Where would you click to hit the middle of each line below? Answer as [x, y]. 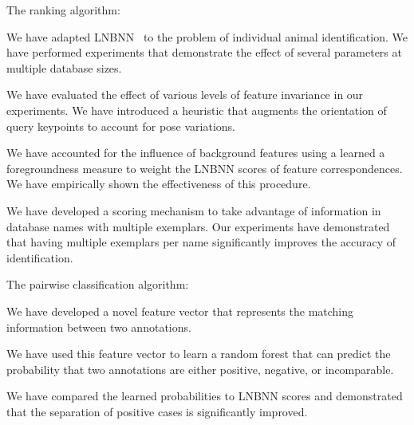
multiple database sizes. [64, 67]
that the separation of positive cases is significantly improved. [157, 411]
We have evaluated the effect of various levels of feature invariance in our [185, 94]
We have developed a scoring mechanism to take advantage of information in [194, 210]
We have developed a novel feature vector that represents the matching [180, 311]
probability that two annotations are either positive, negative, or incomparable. [200, 369]
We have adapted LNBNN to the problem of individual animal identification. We [207, 36]
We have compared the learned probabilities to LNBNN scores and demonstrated [205, 396]
